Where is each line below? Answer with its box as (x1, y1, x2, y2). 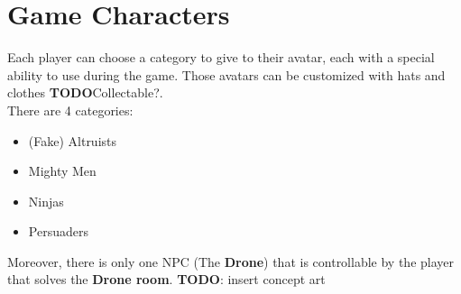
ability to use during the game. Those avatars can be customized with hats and (7, 65, 446, 84)
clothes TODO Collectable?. (7, 83, 163, 102)
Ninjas (28, 191, 64, 210)
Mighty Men (28, 161, 97, 180)
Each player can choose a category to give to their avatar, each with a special (7, 48, 435, 67)
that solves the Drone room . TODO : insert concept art (7, 270, 326, 289)
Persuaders (28, 222, 88, 241)
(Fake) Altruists (28, 131, 117, 150)
